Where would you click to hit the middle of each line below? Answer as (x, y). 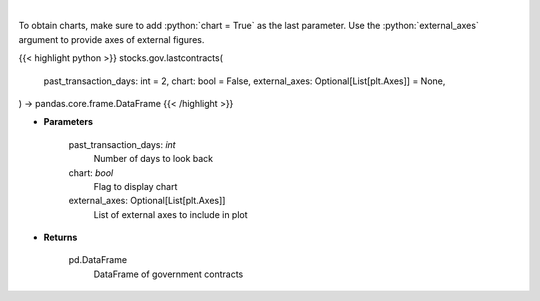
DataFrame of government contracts (168, 274)
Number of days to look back (153, 159)
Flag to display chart (135, 186)
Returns (60, 237)
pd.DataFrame (98, 260)
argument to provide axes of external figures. (111, 39)
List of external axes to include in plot (171, 214)
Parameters (68, 122)
